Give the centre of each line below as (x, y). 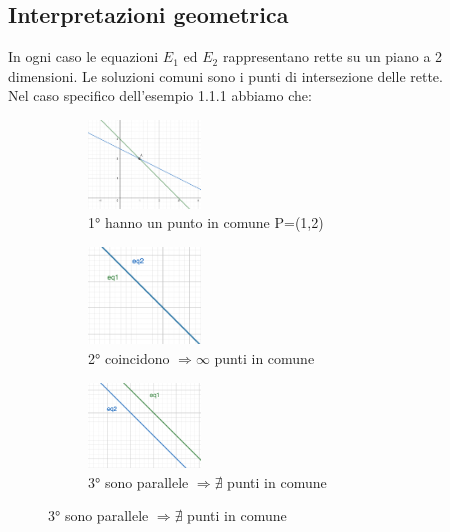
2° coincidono (129, 358)
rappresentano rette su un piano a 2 (332, 56)
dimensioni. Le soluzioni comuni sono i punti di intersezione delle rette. (225, 75)
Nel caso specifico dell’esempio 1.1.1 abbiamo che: (160, 95)
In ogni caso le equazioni (83, 56)
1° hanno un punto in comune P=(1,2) (206, 222)
